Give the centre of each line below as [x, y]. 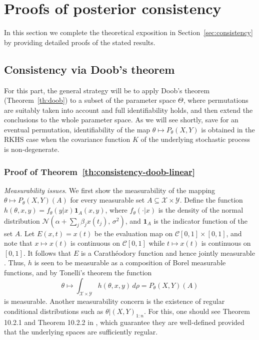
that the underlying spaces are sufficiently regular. [81, 332]
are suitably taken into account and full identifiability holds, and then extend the [128, 110]
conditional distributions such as [54, 311]
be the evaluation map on [133, 233]
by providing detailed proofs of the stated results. [80, 42]
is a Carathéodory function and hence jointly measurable [168, 252]
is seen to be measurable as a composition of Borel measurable [130, 263]
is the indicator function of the [200, 220]
